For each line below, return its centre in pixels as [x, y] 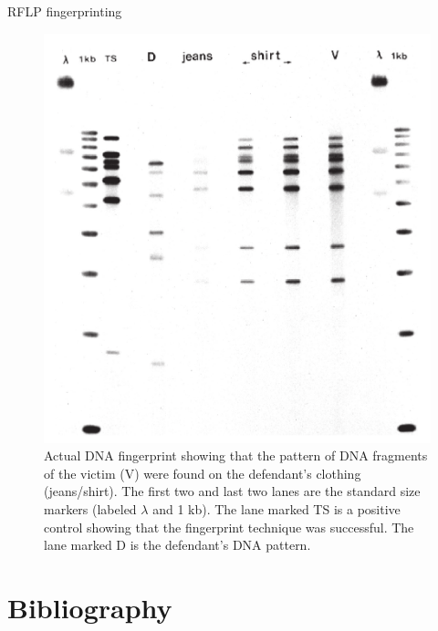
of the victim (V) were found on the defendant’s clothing [203, 473]
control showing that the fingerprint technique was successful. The [229, 527]
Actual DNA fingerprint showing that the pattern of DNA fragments [236, 455]
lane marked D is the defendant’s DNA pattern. [177, 545]
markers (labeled [90, 508]
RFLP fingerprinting [65, 11]
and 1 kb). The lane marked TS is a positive [276, 508]
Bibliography [90, 607]
